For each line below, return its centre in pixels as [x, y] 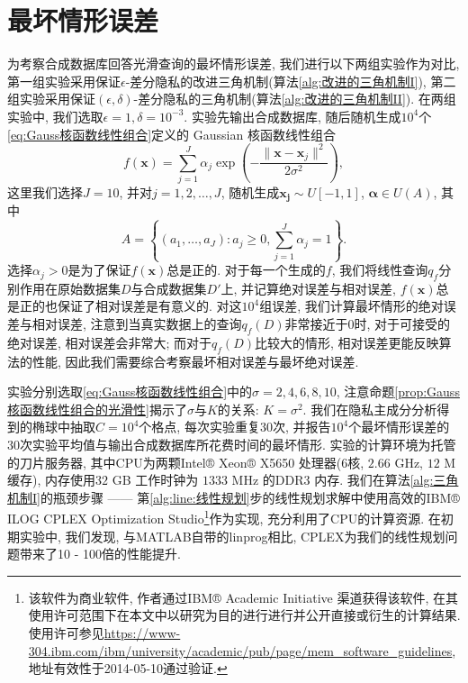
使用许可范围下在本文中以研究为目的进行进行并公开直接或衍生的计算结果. [244, 615]
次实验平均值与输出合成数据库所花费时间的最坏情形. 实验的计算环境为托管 [238, 444]
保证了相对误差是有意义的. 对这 [149, 306]
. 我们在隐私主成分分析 [370, 409]
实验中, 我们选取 [55, 116]
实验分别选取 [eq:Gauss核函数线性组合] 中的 [130, 392]
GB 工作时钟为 [155, 480]
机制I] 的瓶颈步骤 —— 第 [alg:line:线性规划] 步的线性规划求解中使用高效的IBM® [234, 497]
